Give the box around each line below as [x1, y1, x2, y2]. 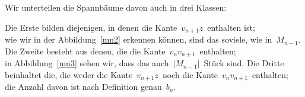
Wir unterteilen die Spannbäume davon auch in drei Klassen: [5, 1, 227, 13]
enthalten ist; [207, 21, 255, 33]
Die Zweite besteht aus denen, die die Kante [5, 44, 166, 57]
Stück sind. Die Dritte [204, 57, 284, 69]
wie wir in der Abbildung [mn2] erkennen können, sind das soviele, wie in [5, 33, 272, 46]
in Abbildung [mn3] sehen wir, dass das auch [5, 57, 169, 69]
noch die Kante [163, 68, 218, 80]
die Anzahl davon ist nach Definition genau [5, 80, 162, 93]
